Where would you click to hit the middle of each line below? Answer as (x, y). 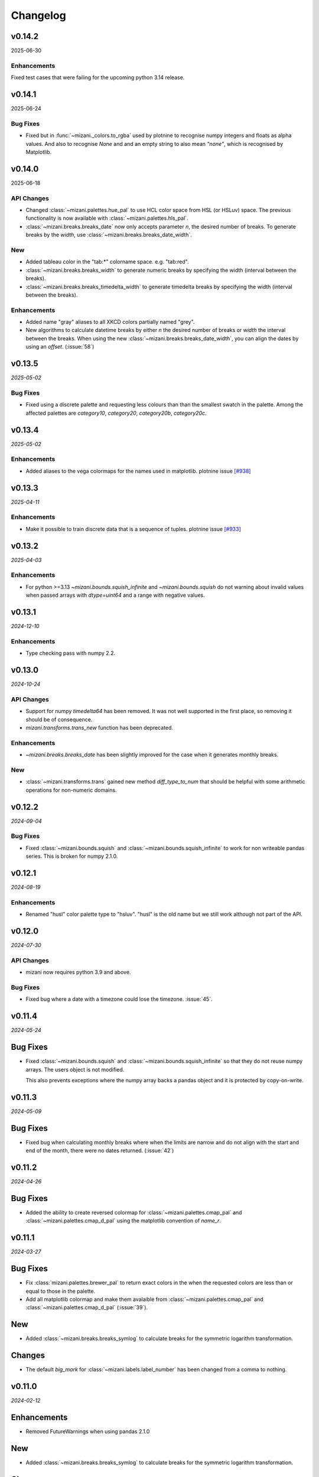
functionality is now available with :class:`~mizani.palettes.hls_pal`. (107, 218)
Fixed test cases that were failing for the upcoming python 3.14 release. (98, 77)
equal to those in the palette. (61, 1291)
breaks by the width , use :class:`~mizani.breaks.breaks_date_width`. (109, 235)
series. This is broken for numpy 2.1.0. (72, 856)
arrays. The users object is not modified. (75, 1069)
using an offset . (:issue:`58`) (60, 347)
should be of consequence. (59, 719)
